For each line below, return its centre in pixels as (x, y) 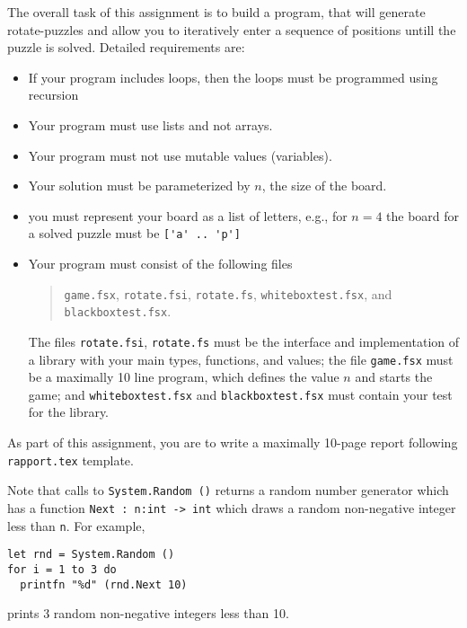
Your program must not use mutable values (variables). (180, 155)
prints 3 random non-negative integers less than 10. (148, 613)
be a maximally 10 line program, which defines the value (184, 377)
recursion (53, 95)
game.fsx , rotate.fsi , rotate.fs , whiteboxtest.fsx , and (228, 293)
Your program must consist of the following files (160, 263)
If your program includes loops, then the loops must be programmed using (233, 77)
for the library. (69, 412)
